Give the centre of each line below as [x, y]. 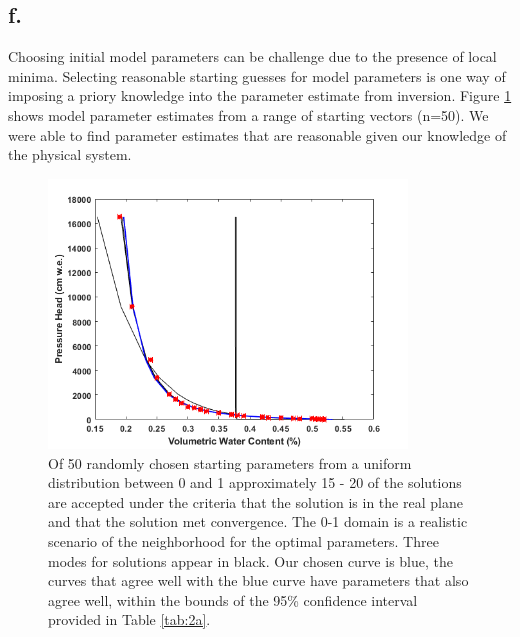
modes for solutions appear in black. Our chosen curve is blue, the [250, 560]
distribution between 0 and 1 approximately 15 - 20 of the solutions [255, 482]
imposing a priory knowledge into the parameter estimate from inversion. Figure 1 [260, 95]
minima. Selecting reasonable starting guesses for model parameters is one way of [257, 75]
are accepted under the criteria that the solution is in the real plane [255, 501]
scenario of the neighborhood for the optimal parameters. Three [243, 541]
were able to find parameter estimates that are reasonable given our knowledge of [257, 134]
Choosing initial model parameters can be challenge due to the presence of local [252, 56]
